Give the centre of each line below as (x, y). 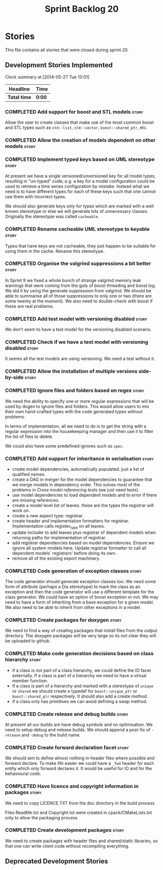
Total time (19, 97)
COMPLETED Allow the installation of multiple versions (71, 371)
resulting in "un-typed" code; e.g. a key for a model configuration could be (80, 181)
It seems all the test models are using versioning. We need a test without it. (80, 359)
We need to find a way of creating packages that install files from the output (81, 631)
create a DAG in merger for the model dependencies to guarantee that (82, 479)
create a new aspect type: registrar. (48, 515)
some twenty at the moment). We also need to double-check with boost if (79, 301)
